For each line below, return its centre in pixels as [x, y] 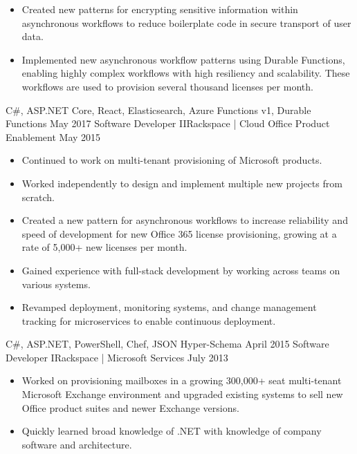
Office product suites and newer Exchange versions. [130, 407]
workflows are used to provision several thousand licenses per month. [167, 86]
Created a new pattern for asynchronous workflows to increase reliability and [185, 220]
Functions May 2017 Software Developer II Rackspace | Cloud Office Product [168, 123]
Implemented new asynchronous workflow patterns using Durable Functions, [183, 59]
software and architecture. [77, 444]
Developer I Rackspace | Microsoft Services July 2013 [117, 357]
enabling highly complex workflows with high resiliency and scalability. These [186, 73]
